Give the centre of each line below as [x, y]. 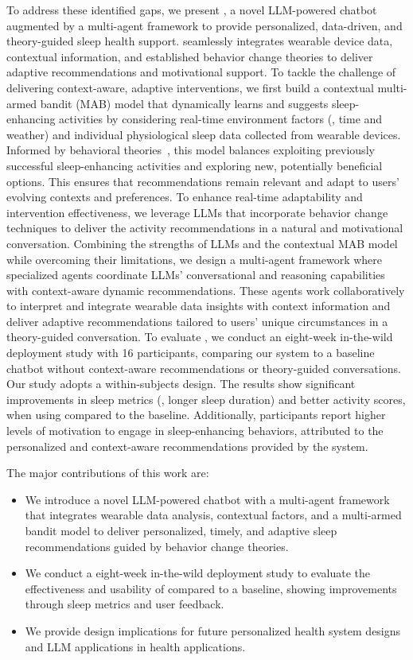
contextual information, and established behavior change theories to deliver [190, 56]
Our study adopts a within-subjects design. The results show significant [181, 384]
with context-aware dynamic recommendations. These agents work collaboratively [206, 290]
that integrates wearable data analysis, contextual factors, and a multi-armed [213, 515]
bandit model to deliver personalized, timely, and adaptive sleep [181, 530]
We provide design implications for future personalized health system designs [213, 630]
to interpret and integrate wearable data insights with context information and [199, 306]
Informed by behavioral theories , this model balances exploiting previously [191, 150]
